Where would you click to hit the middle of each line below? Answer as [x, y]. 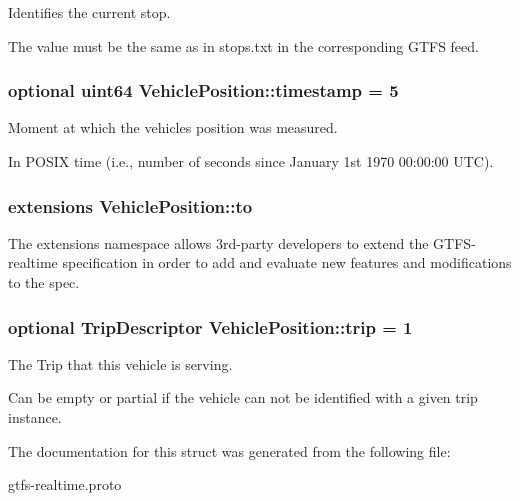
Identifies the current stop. [89, 12]
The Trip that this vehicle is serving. [120, 363]
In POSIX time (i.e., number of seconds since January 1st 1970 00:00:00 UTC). [251, 161]
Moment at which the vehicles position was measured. [173, 127]
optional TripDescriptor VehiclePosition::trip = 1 [210, 326]
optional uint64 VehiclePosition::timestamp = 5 [203, 90]
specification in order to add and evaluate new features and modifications [287, 262]
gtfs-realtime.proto [65, 484]
